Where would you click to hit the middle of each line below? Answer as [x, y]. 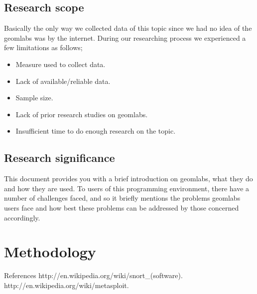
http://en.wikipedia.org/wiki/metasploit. [66, 285]
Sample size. [34, 98]
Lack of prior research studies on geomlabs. [82, 114]
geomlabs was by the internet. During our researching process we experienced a [125, 37]
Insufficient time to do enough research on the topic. [96, 131]
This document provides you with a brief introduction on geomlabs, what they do [128, 179]
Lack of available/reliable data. [63, 81]
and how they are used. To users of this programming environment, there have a [127, 188]
